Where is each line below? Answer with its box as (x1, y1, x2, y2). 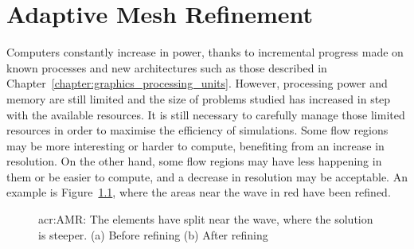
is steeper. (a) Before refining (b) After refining (38, 226, 268, 243)
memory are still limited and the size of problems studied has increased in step (6, 90, 391, 107)
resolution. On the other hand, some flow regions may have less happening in (6, 153, 382, 169)
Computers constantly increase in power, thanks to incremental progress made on (6, 44, 404, 60)
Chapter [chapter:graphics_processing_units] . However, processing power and (6, 75, 388, 91)
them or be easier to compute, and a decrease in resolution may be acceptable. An (6, 168, 408, 185)
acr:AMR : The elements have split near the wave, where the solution (38, 211, 373, 228)
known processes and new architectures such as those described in (6, 59, 327, 76)
